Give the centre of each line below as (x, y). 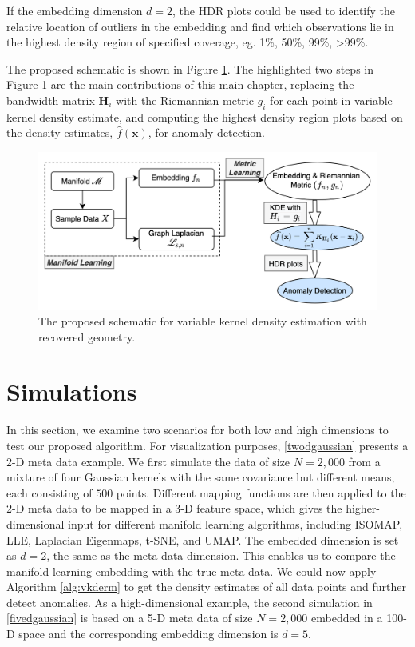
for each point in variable (331, 100)
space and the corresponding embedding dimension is (148, 634)
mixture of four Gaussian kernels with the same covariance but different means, (201, 477)
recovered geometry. (87, 336)
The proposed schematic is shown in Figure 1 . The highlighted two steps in (190, 68)
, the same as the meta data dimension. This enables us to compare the (221, 555)
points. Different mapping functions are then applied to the (261, 492)
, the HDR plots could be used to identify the (284, 10)
